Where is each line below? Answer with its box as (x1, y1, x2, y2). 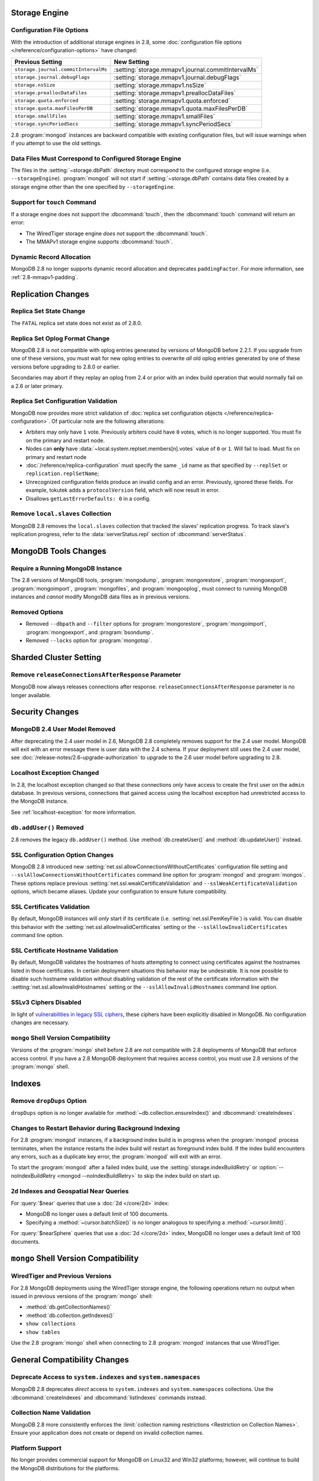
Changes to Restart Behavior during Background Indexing (11, 1124, 180, 1132)
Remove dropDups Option (11, 1097, 87, 1105)
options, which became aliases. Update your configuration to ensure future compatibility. (11, 888, 227, 895)
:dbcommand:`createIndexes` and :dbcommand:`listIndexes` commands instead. (11, 1394, 207, 1401)
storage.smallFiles (14, 113, 67, 120)
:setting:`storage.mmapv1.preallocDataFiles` (113, 89, 236, 97)
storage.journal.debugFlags (14, 74, 90, 81)
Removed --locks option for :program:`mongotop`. (25, 637, 152, 644)
